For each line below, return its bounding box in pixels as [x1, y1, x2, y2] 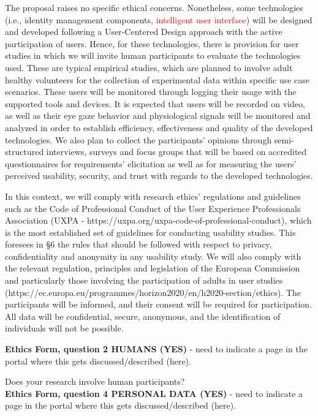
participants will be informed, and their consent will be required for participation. [5, 298, 312, 311]
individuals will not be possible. [5, 322, 124, 335]
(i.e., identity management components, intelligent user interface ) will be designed [5, 13, 312, 26]
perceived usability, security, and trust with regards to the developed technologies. [5, 169, 313, 182]
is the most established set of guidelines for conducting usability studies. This [5, 225, 296, 238]
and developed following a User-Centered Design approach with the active [5, 25, 282, 38]
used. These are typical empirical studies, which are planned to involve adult [5, 61, 293, 74]
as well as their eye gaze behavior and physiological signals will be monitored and [5, 109, 311, 122]
